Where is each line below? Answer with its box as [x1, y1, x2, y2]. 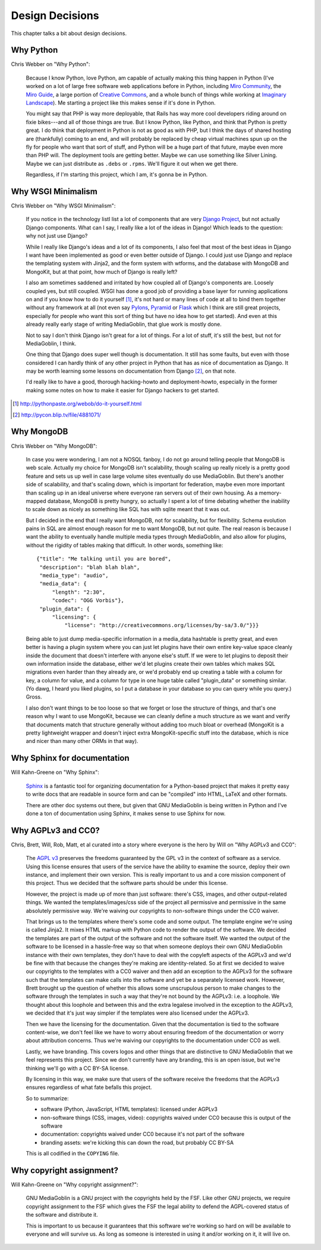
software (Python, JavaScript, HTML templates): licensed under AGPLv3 [40, 1106, 218, 1113]
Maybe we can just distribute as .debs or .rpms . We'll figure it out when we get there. [26, 160, 238, 167]
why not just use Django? [26, 232, 88, 240]
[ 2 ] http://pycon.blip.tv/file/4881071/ [12, 411, 101, 418]
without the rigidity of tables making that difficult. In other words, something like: [26, 541, 224, 549]
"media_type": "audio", [39, 572, 109, 579]
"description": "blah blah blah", [39, 563, 140, 571]
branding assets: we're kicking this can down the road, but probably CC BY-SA [40, 1139, 234, 1146]
